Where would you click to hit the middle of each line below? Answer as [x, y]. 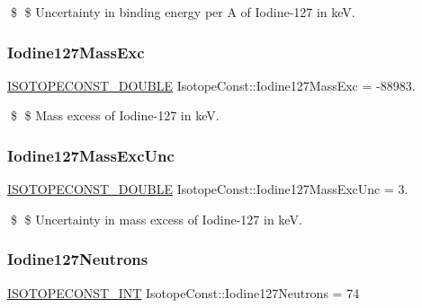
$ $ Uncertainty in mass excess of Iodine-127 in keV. [156, 219]
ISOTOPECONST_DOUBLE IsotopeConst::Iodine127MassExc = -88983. [211, 85]
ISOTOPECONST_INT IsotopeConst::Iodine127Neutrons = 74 [184, 292]
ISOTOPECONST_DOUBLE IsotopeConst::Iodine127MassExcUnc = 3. [208, 189]
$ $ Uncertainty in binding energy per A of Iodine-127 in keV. [183, 12]
